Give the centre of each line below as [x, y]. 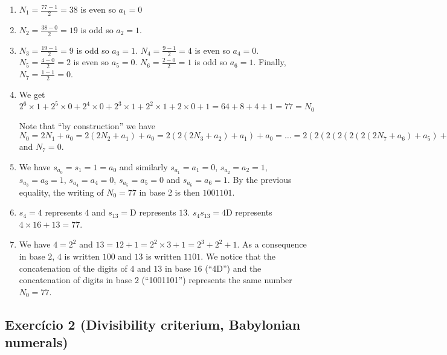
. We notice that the [238, 256]
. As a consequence [272, 244]
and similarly [143, 166]
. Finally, [270, 62]
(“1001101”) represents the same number [217, 280]
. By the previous [259, 179]
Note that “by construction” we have [87, 125]
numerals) [37, 342]
